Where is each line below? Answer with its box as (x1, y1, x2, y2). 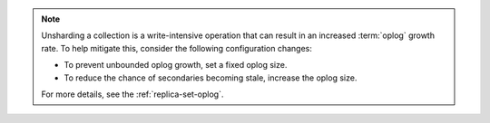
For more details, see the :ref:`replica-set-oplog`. (41, 89, 224, 99)
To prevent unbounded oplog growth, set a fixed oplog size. (64, 60, 288, 71)
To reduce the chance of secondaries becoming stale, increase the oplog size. (64, 72, 358, 83)
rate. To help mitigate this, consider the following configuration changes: (41, 43, 313, 53)
